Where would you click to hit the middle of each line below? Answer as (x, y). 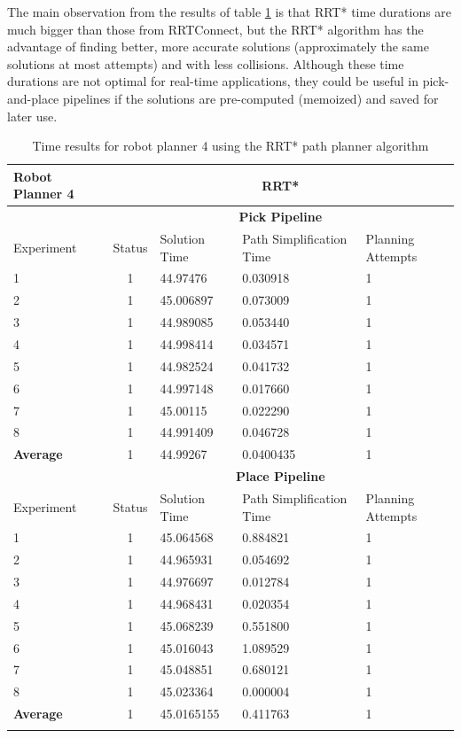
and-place (33, 98)
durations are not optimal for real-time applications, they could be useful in (213, 81)
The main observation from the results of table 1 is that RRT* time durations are (230, 12)
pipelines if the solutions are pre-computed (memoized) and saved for (250, 98)
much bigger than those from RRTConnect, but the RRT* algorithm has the (215, 29)
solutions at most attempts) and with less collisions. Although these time (206, 63)
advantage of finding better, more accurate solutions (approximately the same (218, 47)
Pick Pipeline (281, 217)
